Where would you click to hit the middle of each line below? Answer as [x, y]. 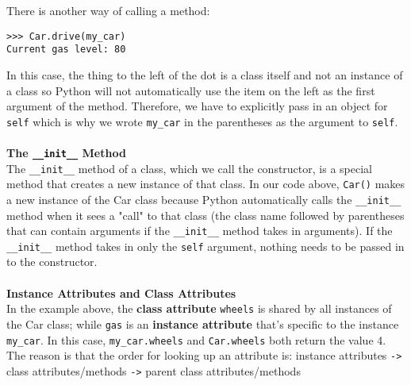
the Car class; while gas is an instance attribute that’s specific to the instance [203, 323]
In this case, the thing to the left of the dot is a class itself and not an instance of [205, 74]
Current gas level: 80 [66, 50]
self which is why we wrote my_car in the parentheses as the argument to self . [202, 121]
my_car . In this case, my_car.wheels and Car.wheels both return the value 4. [196, 339]
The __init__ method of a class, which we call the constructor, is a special [189, 168]
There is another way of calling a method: [108, 10]
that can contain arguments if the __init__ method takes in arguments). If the [200, 231]
